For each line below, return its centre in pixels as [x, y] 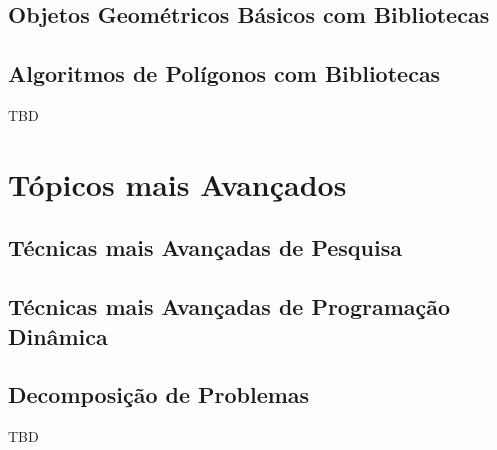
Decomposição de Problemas [159, 394]
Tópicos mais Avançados [177, 183]
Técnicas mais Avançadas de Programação [229, 306]
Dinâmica [58, 335]
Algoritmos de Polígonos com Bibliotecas [224, 73]
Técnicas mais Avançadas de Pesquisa [205, 247]
